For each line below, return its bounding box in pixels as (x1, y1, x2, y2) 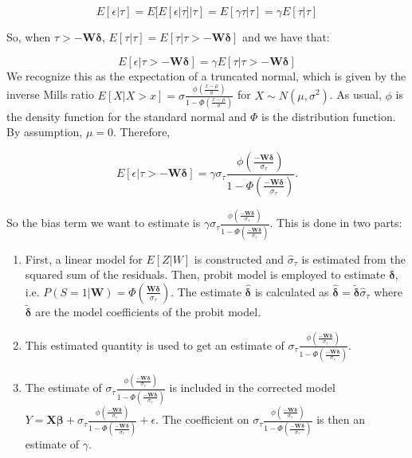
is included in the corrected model (169, 379, 335, 396)
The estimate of (25, 379, 102, 396)
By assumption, (6, 123, 83, 140)
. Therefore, (113, 123, 171, 140)
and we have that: (242, 29, 330, 45)
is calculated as (254, 283, 329, 299)
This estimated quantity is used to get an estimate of (25, 336, 284, 353)
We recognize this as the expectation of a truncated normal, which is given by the (6, 67, 406, 84)
